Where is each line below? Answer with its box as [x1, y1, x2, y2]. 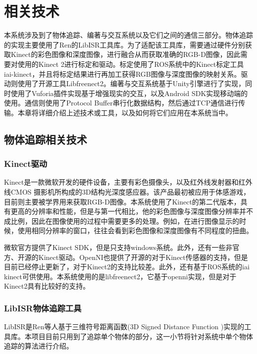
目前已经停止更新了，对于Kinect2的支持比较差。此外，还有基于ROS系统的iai [4, 261, 250, 272]
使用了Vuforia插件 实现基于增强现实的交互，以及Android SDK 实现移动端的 [10, 88, 248, 98]
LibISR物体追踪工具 [4, 302, 82, 314]
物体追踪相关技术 [4, 131, 87, 147]
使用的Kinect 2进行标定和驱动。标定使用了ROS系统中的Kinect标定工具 [17, 58, 244, 69]
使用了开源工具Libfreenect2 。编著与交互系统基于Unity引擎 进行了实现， [17, 78, 245, 89]
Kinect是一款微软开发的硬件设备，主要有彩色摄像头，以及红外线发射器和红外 [4, 177, 253, 187]
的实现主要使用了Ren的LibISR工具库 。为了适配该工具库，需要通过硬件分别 [4, 39, 245, 50]
